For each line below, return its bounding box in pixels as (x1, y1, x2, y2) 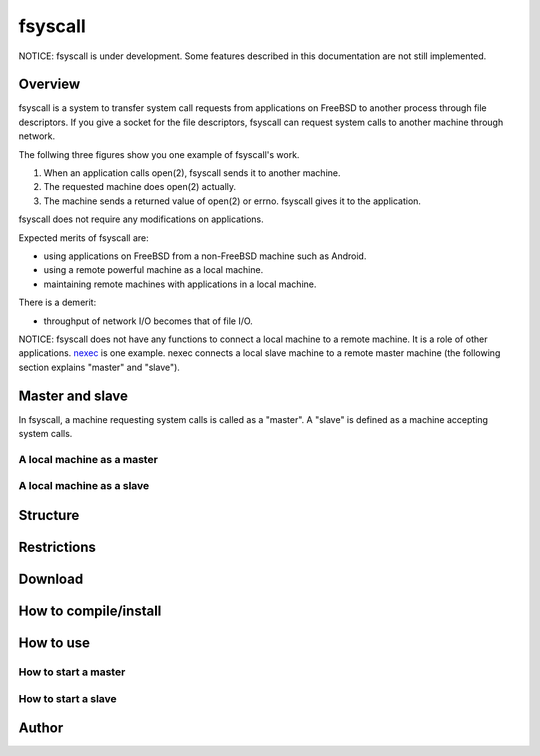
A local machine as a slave (18, 479, 150, 493)
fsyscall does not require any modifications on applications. (18, 213, 264, 225)
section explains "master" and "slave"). (18, 361, 180, 373)
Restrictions (18, 538, 97, 555)
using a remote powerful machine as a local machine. (43, 264, 264, 276)
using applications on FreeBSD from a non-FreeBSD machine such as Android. (43, 250, 367, 262)
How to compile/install (18, 602, 162, 619)
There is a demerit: (18, 296, 97, 309)
